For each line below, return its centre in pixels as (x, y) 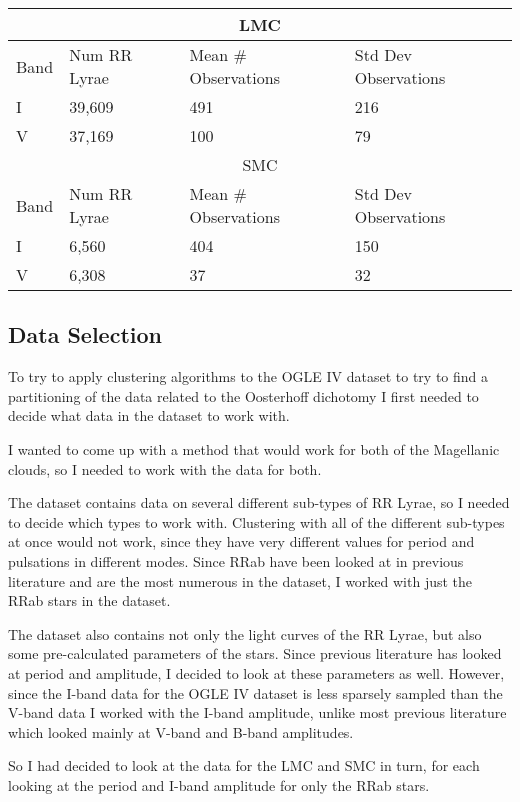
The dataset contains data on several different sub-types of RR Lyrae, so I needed (259, 502)
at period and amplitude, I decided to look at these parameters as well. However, (256, 672)
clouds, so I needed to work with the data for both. (165, 468)
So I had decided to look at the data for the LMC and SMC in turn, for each (244, 765)
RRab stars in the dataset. (89, 600)
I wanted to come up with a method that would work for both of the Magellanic (254, 448)
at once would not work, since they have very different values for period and (241, 541)
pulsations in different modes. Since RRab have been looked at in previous (236, 560)
